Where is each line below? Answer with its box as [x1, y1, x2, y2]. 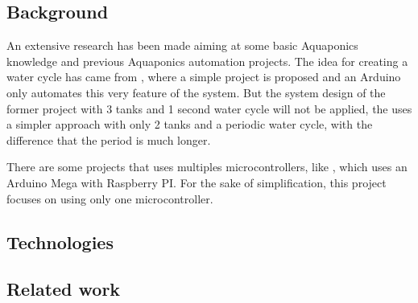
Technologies [6, 229, 114, 254]
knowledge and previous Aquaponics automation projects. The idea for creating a [6, 52, 408, 69]
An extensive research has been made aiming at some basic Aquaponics [6, 37, 358, 54]
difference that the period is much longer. [6, 131, 211, 148]
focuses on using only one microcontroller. [6, 190, 213, 207]
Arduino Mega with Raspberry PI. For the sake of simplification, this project [6, 174, 387, 190]
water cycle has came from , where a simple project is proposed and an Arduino [6, 68, 401, 85]
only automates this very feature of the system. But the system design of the [6, 84, 386, 100]
